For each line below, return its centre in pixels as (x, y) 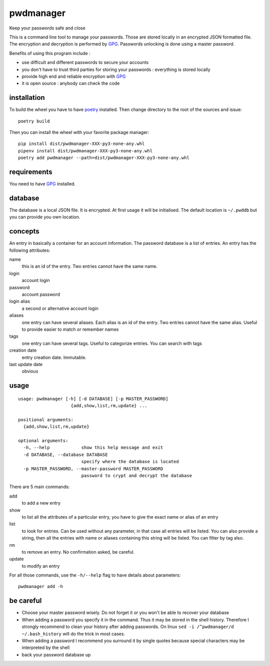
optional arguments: (43, 441)
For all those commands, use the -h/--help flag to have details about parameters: (95, 575)
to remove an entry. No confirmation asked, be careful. (78, 552)
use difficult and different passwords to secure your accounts (85, 62)
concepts (24, 232)
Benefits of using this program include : (50, 53)
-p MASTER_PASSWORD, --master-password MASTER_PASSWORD (93, 469)
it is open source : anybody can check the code (71, 83)
